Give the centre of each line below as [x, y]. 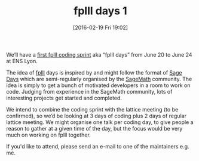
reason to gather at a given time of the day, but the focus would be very [94, 128]
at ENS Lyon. [22, 61]
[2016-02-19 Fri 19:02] [100, 27]
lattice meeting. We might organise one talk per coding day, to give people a [100, 122]
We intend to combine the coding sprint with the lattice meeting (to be [92, 109]
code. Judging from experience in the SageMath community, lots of [89, 91]
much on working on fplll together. [48, 135]
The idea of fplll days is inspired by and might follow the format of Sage [94, 72]
